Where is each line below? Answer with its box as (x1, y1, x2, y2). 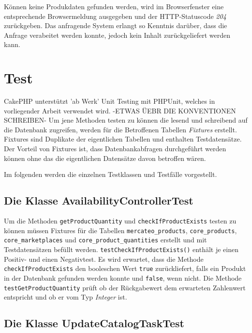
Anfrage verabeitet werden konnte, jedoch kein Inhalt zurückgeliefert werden (4, 30, 231, 40)
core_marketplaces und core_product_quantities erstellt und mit (4, 235, 207, 245)
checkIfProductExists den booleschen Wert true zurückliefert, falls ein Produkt (4, 263, 246, 273)
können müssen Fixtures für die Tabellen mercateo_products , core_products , (4, 225, 237, 235)
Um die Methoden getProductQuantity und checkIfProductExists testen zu (4, 216, 237, 226)
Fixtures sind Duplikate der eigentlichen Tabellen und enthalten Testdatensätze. (4, 134, 242, 144)
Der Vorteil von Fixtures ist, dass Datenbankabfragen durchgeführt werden (4, 143, 226, 154)
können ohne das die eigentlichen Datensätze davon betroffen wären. (4, 153, 206, 163)
